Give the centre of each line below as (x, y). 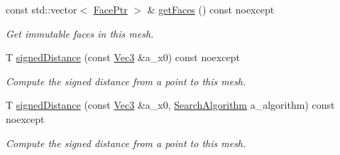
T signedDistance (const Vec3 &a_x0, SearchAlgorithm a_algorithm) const (170, 105)
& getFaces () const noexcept (211, 9)
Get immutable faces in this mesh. (80, 33)
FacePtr (110, 9)
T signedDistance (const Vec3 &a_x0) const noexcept (123, 57)
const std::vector (42, 9)
